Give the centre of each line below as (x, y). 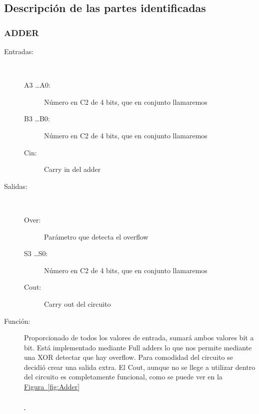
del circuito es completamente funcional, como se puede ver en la (123, 377)
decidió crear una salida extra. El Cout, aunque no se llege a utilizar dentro (140, 367)
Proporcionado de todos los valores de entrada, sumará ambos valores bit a (139, 338)
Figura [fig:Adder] (52, 387)
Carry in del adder (72, 169)
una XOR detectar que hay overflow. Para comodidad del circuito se (128, 357)
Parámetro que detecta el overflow (96, 236)
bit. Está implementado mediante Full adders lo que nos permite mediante (138, 347)
